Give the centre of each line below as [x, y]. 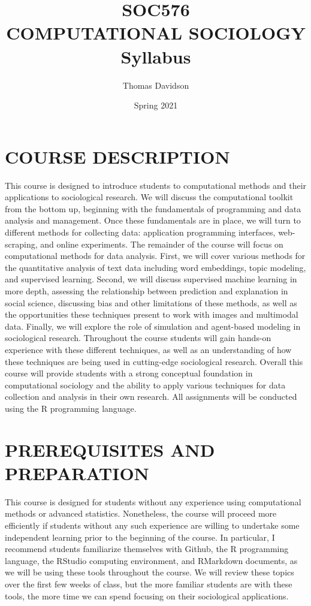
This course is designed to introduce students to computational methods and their [156, 185]
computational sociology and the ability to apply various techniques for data [145, 385]
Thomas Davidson [156, 85]
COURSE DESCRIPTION [117, 156]
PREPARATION [77, 473]
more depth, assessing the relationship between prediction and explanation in [147, 290]
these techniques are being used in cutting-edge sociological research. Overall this [154, 361]
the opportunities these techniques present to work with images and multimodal [152, 314]
